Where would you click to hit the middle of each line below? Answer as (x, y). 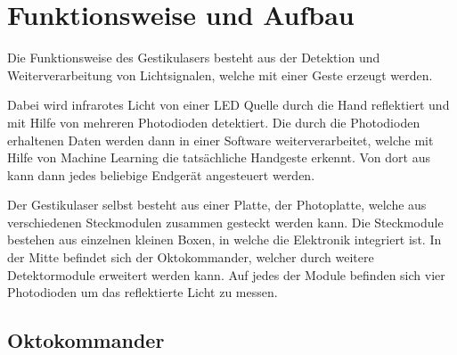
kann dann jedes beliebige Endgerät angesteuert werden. (161, 174)
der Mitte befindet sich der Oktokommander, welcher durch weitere (191, 257)
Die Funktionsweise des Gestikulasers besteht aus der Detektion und (194, 58)
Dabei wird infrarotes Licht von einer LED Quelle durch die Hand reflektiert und (228, 105)
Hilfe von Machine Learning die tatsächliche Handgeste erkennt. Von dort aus (219, 157)
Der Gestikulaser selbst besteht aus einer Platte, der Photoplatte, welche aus (217, 205)
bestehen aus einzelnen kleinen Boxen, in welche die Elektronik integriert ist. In (224, 239)
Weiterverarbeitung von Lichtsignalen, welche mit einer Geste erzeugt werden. (220, 74)
